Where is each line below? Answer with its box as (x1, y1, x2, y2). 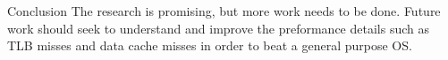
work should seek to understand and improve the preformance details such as (7, 19, 429, 37)
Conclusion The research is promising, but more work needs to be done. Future (7, 2, 441, 19)
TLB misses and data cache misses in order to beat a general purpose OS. (7, 36, 412, 55)
